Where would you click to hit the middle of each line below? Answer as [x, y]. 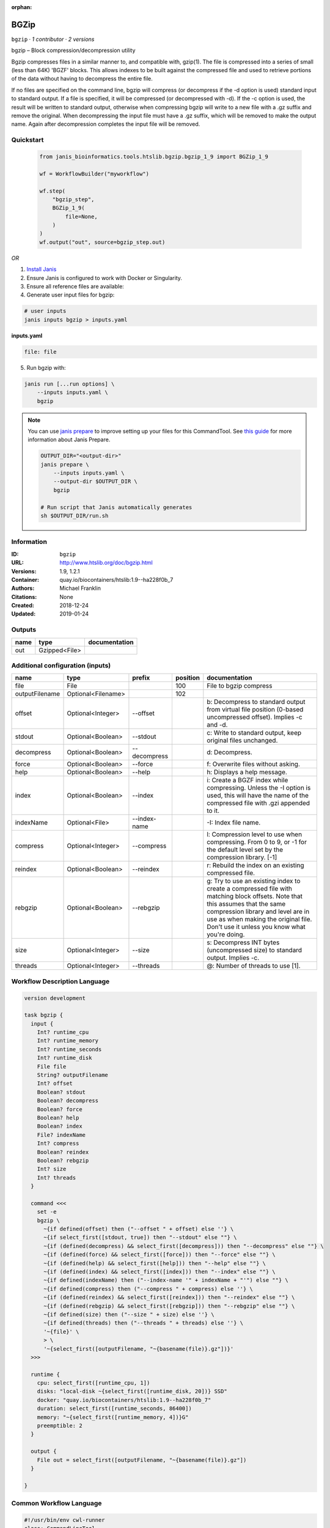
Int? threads [57, 1177]
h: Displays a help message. [247, 772]
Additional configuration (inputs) [61, 665]
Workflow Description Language [61, 981]
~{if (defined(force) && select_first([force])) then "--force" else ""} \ [160, 1255]
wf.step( [53, 191]
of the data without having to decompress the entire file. [82, 79]
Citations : [24, 597]
